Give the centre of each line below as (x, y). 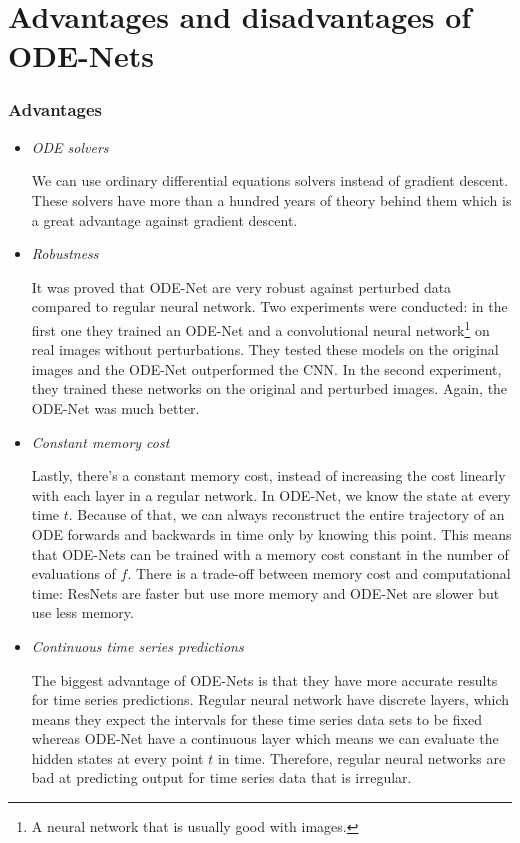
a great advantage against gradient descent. (164, 219)
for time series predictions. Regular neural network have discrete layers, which (270, 699)
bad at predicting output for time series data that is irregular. (221, 777)
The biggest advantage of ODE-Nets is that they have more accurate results (264, 679)
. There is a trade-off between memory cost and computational (319, 573)
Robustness (65, 253)
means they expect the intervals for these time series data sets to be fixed (256, 718)
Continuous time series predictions (137, 645)
